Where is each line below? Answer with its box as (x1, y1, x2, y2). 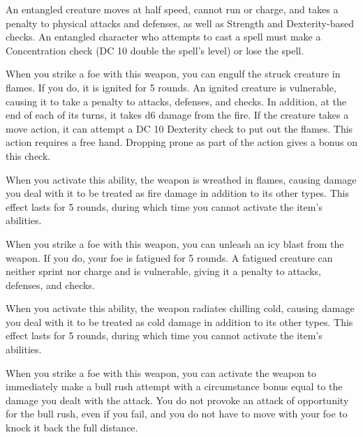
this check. (6, 148, 51, 163)
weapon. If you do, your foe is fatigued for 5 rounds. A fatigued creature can (6, 250, 333, 265)
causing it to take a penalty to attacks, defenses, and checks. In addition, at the (6, 94, 347, 108)
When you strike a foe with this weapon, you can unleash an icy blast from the (6, 236, 344, 251)
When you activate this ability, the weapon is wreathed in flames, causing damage (6, 172, 357, 186)
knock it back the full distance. (6, 420, 138, 435)
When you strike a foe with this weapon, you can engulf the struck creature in (6, 66, 341, 81)
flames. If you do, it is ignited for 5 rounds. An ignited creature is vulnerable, (6, 80, 336, 94)
